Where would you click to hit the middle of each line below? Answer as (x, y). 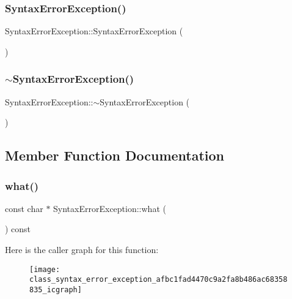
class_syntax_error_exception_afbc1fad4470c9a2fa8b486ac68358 (159, 280)
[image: (45, 269)
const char (24, 208)
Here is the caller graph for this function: (82, 249)
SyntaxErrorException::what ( (110, 208)
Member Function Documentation (115, 155)
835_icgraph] (56, 290)
